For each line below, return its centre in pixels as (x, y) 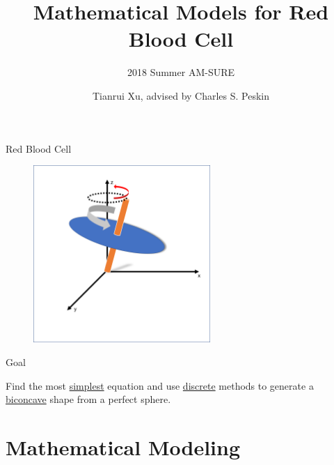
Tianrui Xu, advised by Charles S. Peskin (181, 95)
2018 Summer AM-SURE (181, 72)
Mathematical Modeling (123, 447)
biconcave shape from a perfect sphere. (88, 399)
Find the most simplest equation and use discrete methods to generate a (160, 385)
